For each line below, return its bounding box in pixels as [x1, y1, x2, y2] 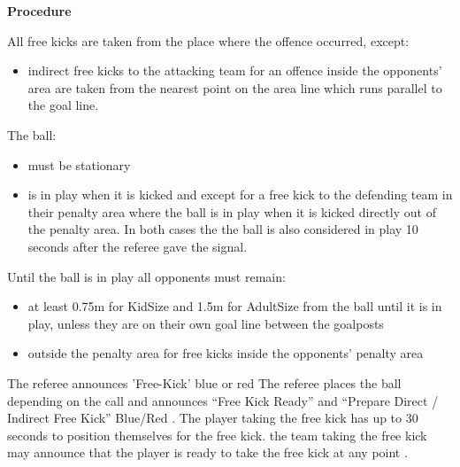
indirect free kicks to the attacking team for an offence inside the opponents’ [27, 61, 442, 80]
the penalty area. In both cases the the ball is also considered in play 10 [27, 220, 418, 238]
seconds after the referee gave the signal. [27, 237, 248, 255]
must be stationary [27, 155, 131, 174]
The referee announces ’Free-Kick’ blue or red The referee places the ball [7, 373, 402, 392]
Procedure [7, 2, 72, 19]
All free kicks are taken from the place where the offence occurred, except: [7, 31, 410, 50]
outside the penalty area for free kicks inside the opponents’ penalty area [27, 344, 424, 362]
